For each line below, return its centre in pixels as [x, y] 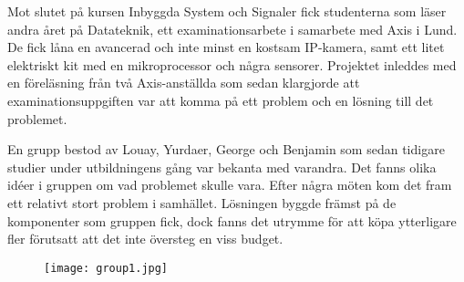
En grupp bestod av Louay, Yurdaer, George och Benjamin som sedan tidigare [226, 149]
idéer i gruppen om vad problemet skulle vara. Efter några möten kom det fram [230, 185]
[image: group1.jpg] [106, 268]
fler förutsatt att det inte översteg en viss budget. [145, 239]
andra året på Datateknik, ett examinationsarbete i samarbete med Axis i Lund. [232, 29]
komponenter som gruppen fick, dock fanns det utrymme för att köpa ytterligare [232, 220]
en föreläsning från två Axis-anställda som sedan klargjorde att [184, 83]
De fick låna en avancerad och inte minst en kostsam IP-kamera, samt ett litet [226, 47]
